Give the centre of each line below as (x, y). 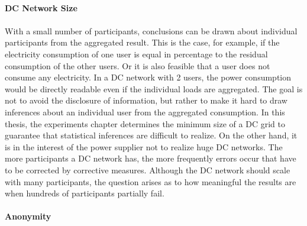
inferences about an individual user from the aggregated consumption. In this (145, 112)
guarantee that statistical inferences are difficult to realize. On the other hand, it (151, 135)
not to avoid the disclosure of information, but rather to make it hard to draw (146, 100)
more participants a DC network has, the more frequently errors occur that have (151, 158)
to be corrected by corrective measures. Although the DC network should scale (148, 169)
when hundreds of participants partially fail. (85, 193)
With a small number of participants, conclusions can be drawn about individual (151, 30)
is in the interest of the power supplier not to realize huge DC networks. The (144, 146)
